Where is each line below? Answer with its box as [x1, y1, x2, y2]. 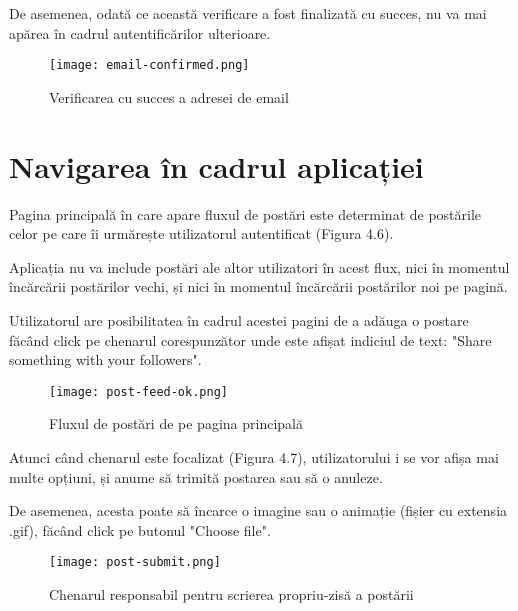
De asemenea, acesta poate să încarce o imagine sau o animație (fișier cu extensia [9, 500, 508, 521]
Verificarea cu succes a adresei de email [49, 86, 289, 107]
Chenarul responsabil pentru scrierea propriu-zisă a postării [49, 584, 414, 604]
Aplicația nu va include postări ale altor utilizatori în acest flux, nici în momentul [9, 256, 510, 277]
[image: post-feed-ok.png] [49, 384, 228, 399]
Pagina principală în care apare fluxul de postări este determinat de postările [9, 203, 482, 224]
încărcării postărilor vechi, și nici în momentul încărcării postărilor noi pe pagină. [9, 276, 508, 297]
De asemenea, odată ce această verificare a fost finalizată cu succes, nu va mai [9, 3, 487, 23]
